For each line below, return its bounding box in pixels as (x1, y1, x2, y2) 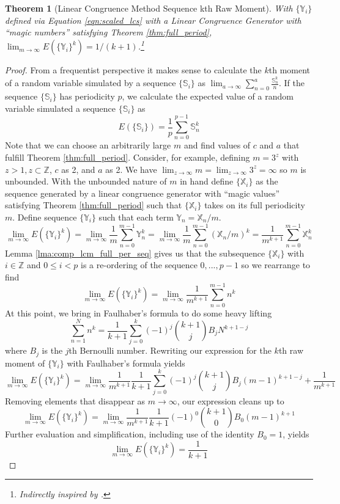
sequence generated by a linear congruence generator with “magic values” (5, 186, 280, 199)
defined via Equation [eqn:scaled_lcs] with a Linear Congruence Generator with (5, 13, 301, 26)
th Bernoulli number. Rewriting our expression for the (68, 344, 272, 357)
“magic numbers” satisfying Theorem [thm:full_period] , (5, 26, 212, 38)
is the (42, 344, 63, 357)
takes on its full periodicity (204, 199, 305, 211)
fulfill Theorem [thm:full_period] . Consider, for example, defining (5, 151, 250, 164)
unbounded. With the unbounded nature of (5, 175, 167, 188)
